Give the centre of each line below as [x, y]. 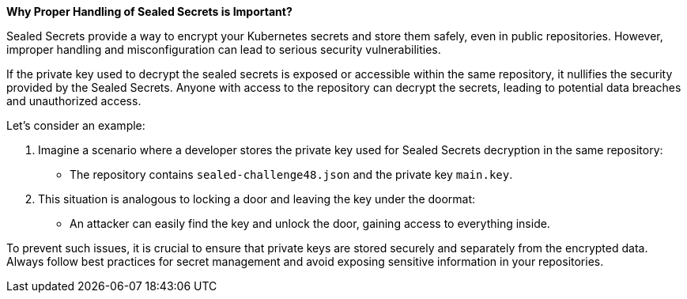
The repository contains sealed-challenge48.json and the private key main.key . [291, 174]
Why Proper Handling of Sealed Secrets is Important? [149, 11]
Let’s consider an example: [76, 125]
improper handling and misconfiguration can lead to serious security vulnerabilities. [224, 49]
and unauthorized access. [74, 101]
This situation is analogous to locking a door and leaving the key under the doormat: [257, 199]
